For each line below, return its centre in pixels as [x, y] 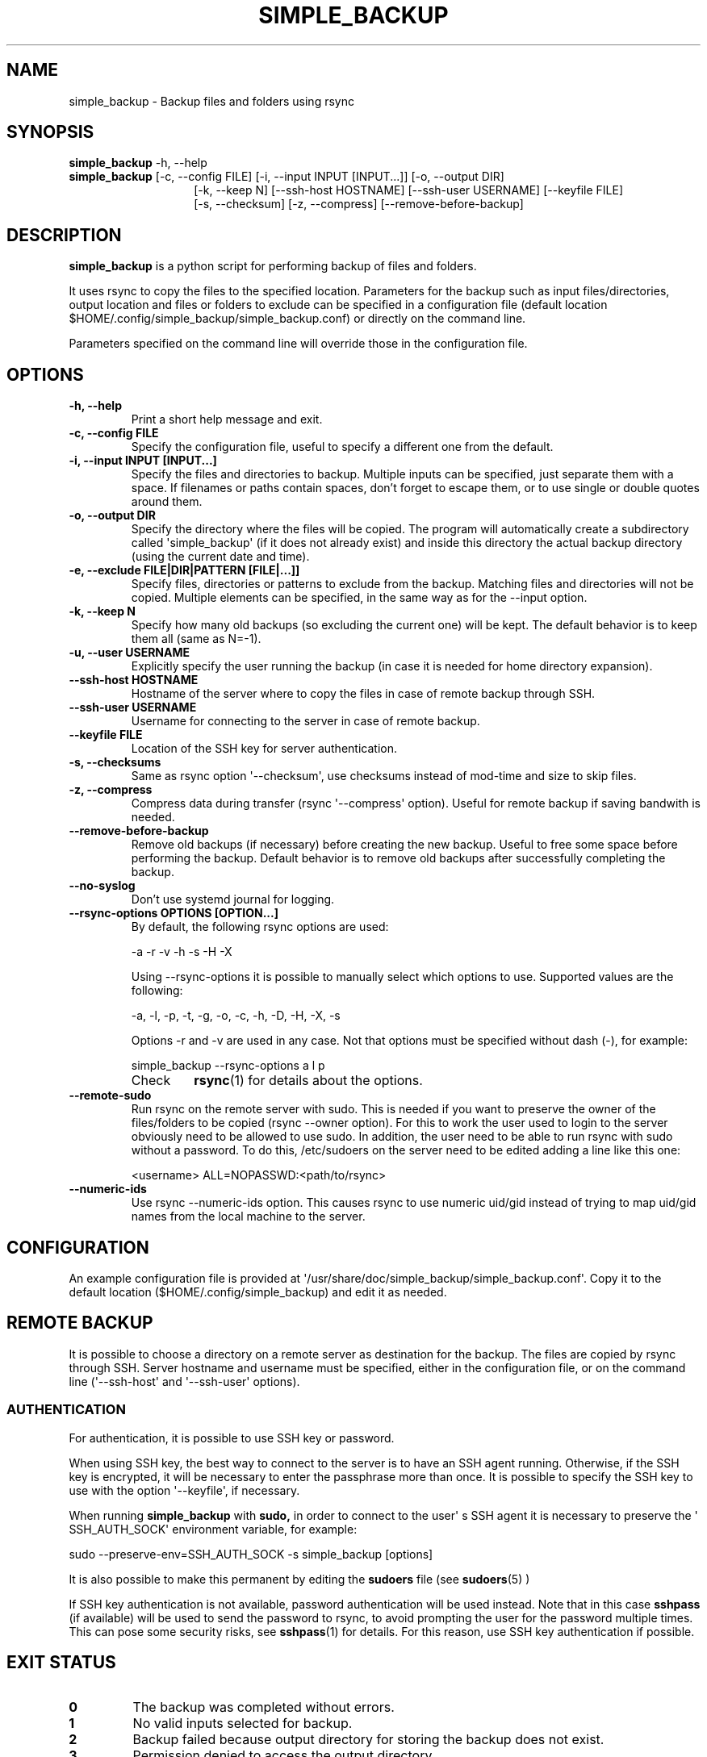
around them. [167, 502]
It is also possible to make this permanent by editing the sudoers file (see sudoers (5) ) [299, 1579]
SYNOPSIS [50, 132]
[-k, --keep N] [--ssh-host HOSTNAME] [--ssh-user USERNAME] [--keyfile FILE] [408, 190]
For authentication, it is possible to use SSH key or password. [232, 1438]
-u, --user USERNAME [130, 653]
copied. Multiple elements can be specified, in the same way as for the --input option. [359, 598]
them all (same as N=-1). [196, 639]
